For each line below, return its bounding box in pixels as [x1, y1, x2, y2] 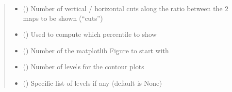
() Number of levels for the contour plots [23, 61, 144, 72]
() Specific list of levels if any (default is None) [23, 77, 162, 88]
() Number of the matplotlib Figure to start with [23, 45, 169, 55]
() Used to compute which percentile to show [23, 29, 157, 39]
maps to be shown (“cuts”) [23, 13, 103, 23]
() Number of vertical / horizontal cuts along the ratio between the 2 [23, 3, 229, 13]
